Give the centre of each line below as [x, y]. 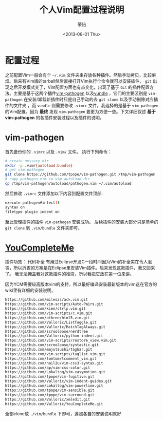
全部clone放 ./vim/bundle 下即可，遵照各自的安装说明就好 [63, 414]
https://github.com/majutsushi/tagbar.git [49, 350]
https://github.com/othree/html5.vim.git [48, 318]
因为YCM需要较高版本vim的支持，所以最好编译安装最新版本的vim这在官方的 [81, 284]
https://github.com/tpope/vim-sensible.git [50, 390]
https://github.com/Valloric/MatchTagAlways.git [55, 327]
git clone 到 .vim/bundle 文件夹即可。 [44, 228]
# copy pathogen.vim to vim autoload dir [48, 179]
